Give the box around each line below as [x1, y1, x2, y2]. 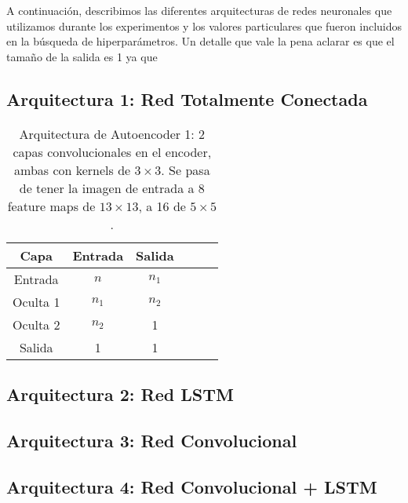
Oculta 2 [13, 315, 60, 334]
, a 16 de [138, 196, 186, 215]
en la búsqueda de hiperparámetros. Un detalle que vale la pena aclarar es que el [6, 33, 395, 49]
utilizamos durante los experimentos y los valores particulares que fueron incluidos [6, 17, 402, 34]
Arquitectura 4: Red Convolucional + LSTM [6, 474, 377, 498]
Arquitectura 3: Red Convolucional [6, 428, 297, 452]
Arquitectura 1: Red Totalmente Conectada [6, 86, 368, 111]
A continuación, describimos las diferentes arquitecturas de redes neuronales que [6, 2, 392, 18]
